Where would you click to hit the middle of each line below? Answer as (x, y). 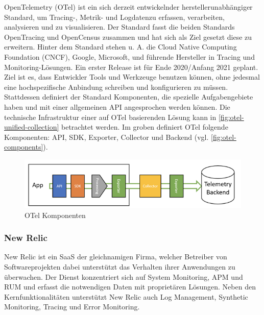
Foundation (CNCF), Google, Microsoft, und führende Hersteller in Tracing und (129, 56)
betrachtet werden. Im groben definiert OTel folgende (145, 127)
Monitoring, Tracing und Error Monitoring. (72, 307)
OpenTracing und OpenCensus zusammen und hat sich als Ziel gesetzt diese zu (128, 37)
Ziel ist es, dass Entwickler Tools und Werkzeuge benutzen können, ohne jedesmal (132, 77)
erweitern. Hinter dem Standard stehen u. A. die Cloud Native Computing (121, 47)
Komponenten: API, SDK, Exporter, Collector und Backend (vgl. (106, 137)
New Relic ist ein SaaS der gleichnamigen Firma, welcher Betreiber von (116, 257)
